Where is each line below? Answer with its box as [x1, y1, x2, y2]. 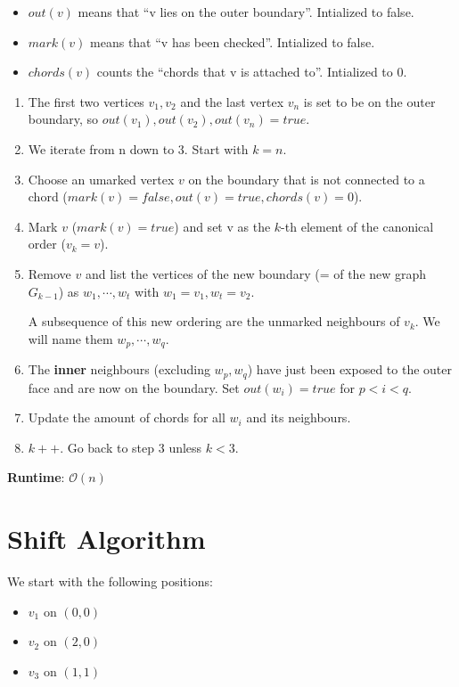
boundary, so [28, 110, 99, 128]
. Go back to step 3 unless [60, 438, 202, 456]
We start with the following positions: [7, 572, 213, 591]
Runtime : [7, 468, 65, 487]
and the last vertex [180, 92, 284, 110]
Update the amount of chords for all [28, 408, 225, 427]
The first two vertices [28, 92, 144, 110]
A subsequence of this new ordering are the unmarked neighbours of [28, 312, 400, 331]
